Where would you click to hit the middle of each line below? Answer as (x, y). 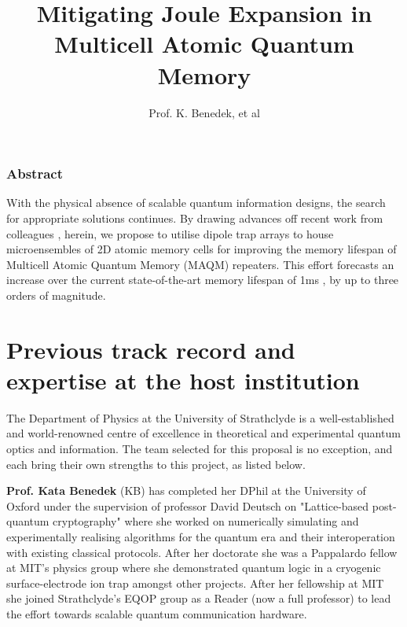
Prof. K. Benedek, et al (204, 112)
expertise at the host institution (183, 380)
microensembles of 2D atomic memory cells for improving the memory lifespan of (202, 249)
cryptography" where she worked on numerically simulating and (206, 521)
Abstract (35, 173)
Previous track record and (151, 349)
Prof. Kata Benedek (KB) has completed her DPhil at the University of (186, 491)
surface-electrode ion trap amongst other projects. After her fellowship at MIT (195, 583)
